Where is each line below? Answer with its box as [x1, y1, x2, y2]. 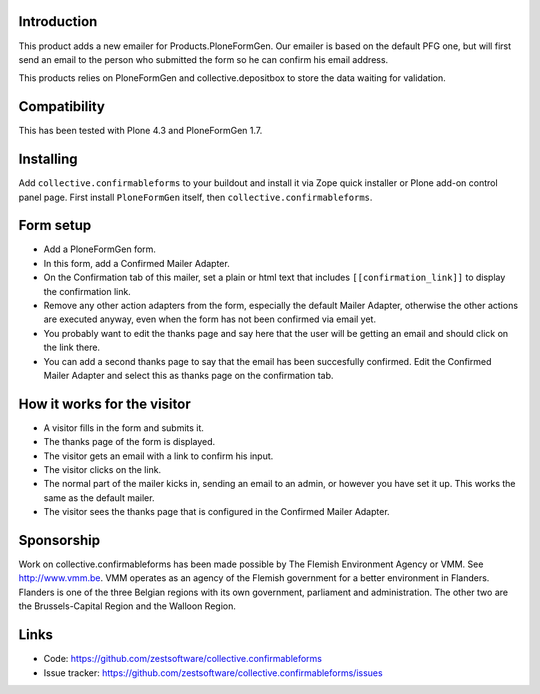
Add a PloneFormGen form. [43, 243, 157, 255]
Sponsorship [18, 531, 100, 549]
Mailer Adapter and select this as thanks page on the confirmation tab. [43, 369, 334, 381]
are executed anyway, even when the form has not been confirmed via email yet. [43, 313, 377, 325]
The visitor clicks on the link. [43, 464, 162, 475]
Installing [18, 151, 79, 168]
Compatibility [18, 98, 105, 115]
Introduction [18, 13, 98, 30]
